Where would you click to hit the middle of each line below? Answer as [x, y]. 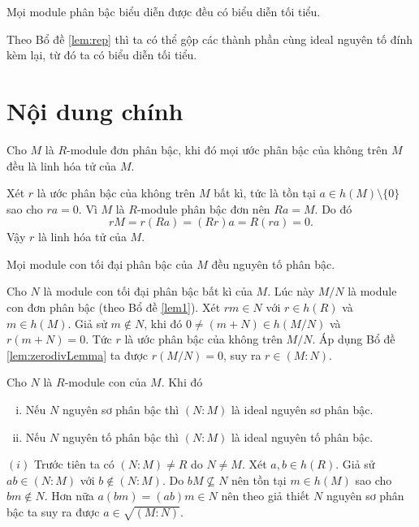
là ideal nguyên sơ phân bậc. [302, 410]
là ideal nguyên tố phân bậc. [302, 436]
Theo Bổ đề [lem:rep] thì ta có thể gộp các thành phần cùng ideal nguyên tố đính [209, 39]
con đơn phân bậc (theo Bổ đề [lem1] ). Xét [114, 307]
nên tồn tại [259, 479]
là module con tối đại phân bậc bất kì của [148, 291]
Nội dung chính [95, 110]
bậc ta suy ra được [53, 512]
